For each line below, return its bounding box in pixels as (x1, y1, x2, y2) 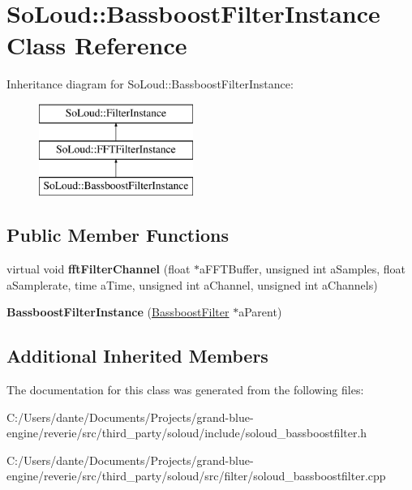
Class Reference (6, 28, 187, 62)
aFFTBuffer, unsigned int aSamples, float (200, 260, 406, 277)
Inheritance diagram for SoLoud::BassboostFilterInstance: (6, 75, 294, 92)
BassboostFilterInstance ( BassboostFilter (6, 303, 230, 320)
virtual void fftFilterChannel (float (6, 260, 191, 277)
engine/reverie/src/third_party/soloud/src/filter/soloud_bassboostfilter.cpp (6, 467, 386, 484)
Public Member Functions (6, 222, 229, 247)
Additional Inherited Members (6, 343, 268, 368)
